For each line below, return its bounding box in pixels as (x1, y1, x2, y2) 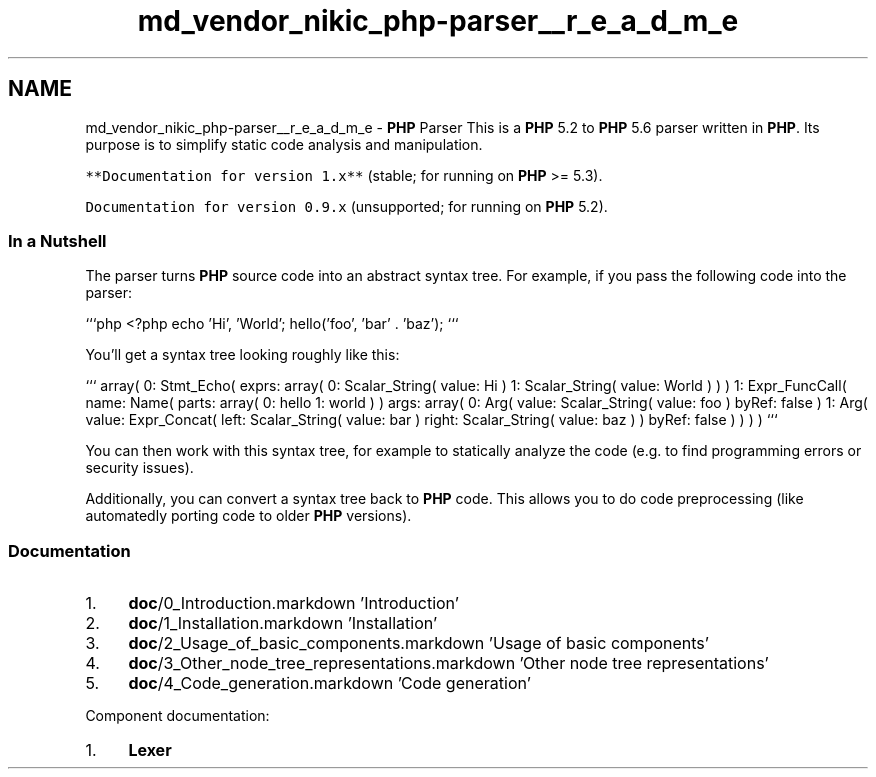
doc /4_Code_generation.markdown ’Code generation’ (128, 673, 531, 694)
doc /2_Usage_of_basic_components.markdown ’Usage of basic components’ (128, 633, 709, 654)
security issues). (85, 459, 194, 477)
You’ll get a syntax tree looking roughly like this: (85, 346, 400, 364)
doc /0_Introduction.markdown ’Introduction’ (128, 593, 459, 614)
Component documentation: (85, 707, 270, 725)
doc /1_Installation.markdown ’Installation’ (128, 613, 438, 634)
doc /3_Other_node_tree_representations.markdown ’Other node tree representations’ (128, 653, 769, 674)
